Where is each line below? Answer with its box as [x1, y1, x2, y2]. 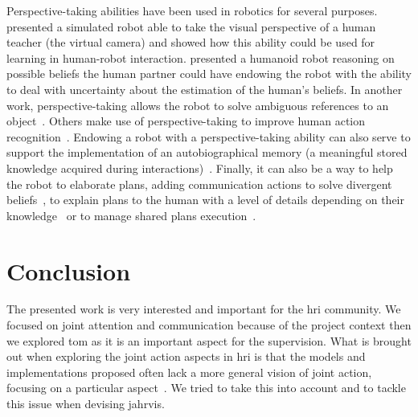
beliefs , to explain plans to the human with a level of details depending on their [6, 191, 404, 208]
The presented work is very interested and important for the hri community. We [6, 300, 401, 317]
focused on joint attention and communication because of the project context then [6, 317, 412, 333]
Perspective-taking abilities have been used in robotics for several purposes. [6, 2, 378, 18]
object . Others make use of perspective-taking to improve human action [6, 112, 366, 129]
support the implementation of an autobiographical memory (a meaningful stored [6, 144, 408, 161]
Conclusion [6, 254, 131, 287]
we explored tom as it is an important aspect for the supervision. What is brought [6, 332, 412, 349]
